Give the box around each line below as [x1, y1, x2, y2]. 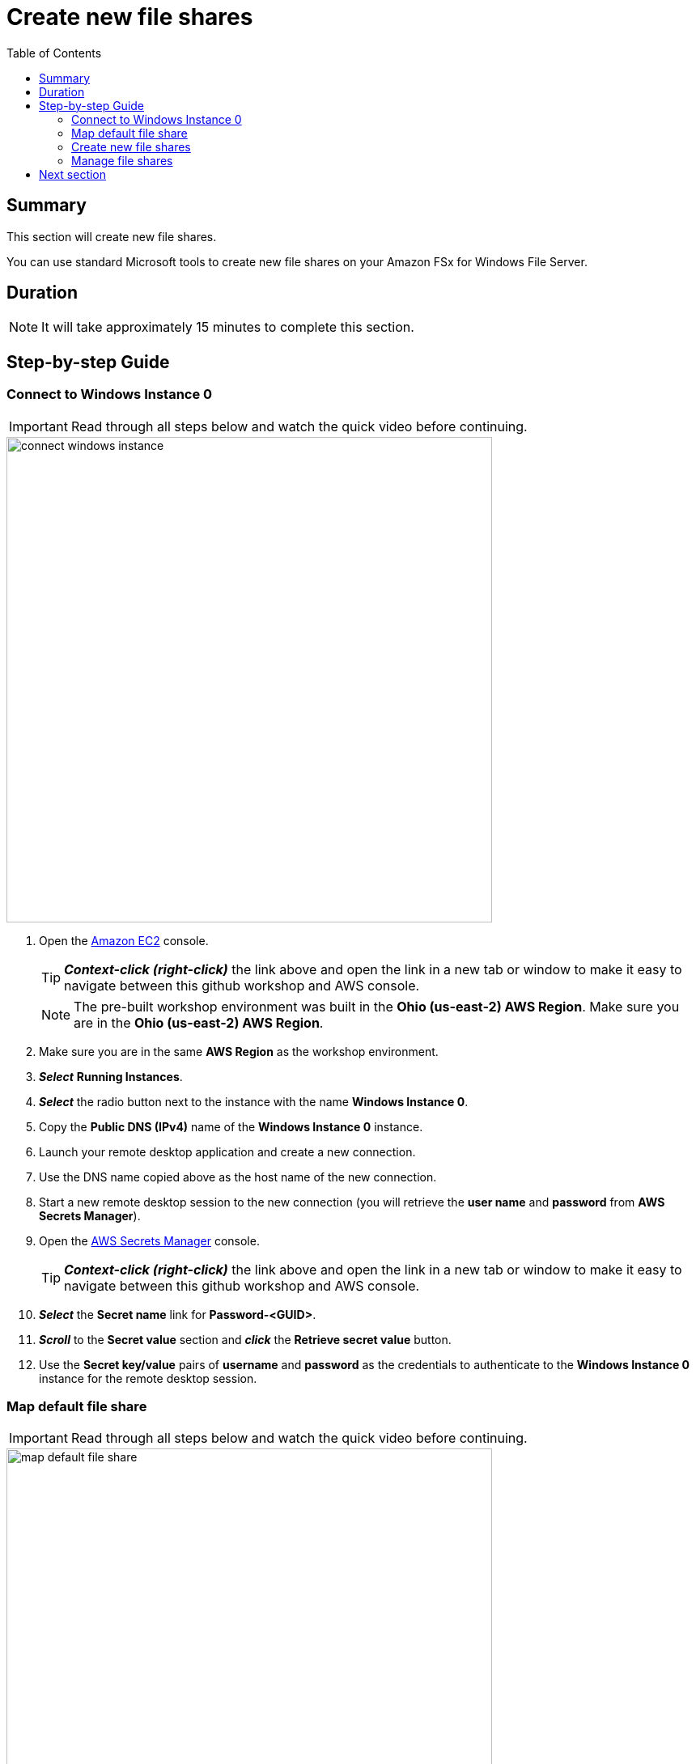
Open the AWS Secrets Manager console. [39, 1233, 260, 1248]
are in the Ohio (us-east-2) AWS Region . [74, 1014, 324, 1031]
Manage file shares [71, 153, 173, 167]
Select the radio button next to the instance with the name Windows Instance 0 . [39, 1094, 469, 1109]
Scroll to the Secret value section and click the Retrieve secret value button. [39, 1332, 452, 1346]
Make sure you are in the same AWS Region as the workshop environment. [39, 1044, 439, 1058]
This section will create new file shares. [6, 229, 217, 244]
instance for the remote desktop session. [39, 1371, 257, 1385]
